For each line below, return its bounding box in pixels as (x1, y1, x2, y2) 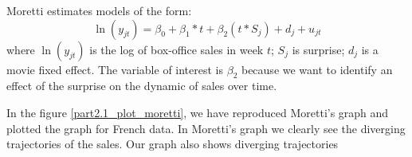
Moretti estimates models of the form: (6, 2, 192, 18)
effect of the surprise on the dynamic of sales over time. (6, 77, 277, 94)
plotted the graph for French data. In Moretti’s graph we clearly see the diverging (6, 120, 406, 136)
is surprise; (292, 41, 345, 57)
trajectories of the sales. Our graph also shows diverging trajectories (6, 135, 339, 152)
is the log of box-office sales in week (89, 41, 264, 57)
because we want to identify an (241, 61, 393, 77)
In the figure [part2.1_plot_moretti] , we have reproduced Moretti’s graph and (6, 104, 389, 120)
